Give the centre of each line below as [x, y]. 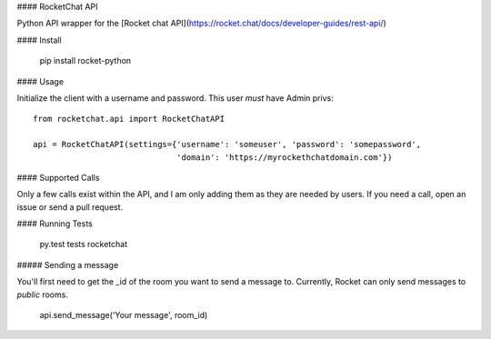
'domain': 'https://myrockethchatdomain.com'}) [284, 157]
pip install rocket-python [85, 61]
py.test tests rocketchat [83, 244]
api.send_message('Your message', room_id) [124, 315]
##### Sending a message [68, 264]
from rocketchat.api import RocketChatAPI [129, 119]
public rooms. [42, 294]
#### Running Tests [55, 224]
